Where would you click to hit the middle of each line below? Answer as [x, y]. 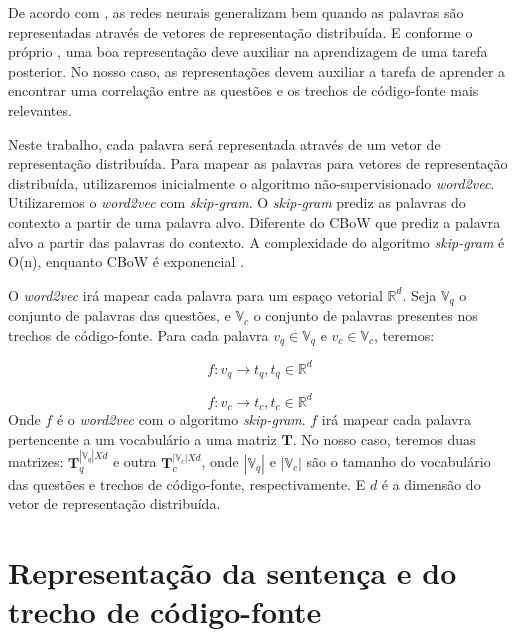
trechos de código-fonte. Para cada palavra [138, 334]
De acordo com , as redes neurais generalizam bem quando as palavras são [236, 12]
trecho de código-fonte [165, 611]
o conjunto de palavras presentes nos [365, 315]
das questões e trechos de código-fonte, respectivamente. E [187, 483]
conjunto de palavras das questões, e [119, 315]
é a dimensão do [431, 483]
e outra [134, 461]
